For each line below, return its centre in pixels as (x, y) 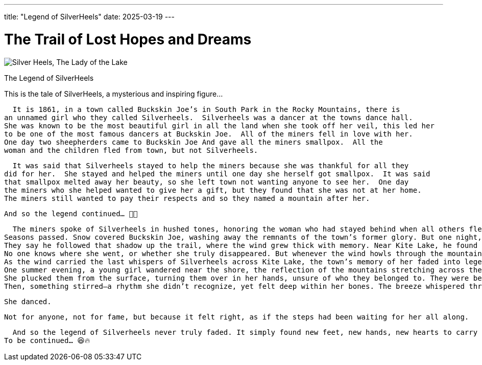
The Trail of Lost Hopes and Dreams (128, 39)
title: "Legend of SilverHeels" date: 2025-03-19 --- (89, 17)
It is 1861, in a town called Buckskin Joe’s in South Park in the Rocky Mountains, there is (206, 109)
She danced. (28, 301)
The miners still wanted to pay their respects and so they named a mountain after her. (187, 198)
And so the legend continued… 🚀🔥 (71, 213)
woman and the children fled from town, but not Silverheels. (131, 150)
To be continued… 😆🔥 (47, 340)
